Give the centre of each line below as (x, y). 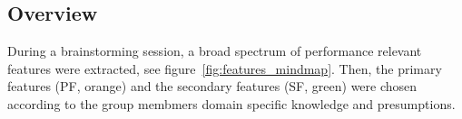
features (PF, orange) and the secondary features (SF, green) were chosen (212, 86)
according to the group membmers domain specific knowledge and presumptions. (231, 103)
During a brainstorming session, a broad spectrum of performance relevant (215, 51)
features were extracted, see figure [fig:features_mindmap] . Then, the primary (225, 68)
